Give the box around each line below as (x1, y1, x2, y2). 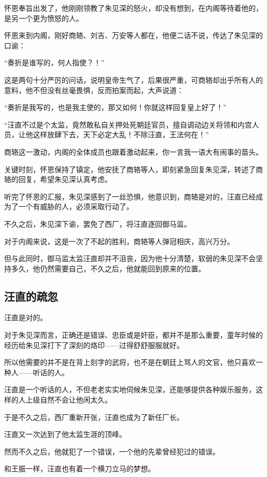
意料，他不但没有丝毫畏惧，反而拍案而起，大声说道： (4, 84, 184, 95)
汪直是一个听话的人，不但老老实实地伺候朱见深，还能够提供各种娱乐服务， (4, 384, 256, 395)
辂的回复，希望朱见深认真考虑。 (4, 174, 112, 185)
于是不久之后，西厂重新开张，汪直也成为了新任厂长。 (4, 411, 184, 422)
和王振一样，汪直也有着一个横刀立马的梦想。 (4, 463, 155, 474)
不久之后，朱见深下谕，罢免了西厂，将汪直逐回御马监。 (4, 218, 191, 229)
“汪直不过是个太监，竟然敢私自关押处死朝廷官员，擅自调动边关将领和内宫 (4, 119, 252, 130)
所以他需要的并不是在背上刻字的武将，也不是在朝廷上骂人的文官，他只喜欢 (4, 357, 256, 368)
